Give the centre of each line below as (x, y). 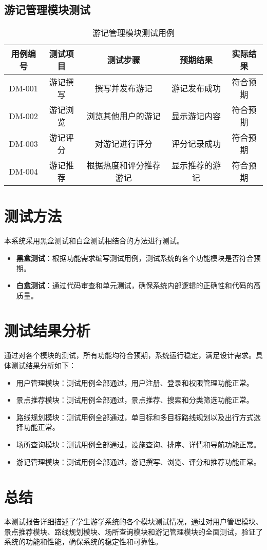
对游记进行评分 (123, 144)
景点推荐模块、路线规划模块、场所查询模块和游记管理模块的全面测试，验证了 (133, 531)
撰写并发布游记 (123, 88)
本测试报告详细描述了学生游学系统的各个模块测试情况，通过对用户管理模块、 (133, 521)
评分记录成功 (196, 144)
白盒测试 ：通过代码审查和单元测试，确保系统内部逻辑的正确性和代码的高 (138, 285)
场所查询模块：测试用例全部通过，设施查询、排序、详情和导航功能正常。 (138, 444)
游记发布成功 (196, 88)
